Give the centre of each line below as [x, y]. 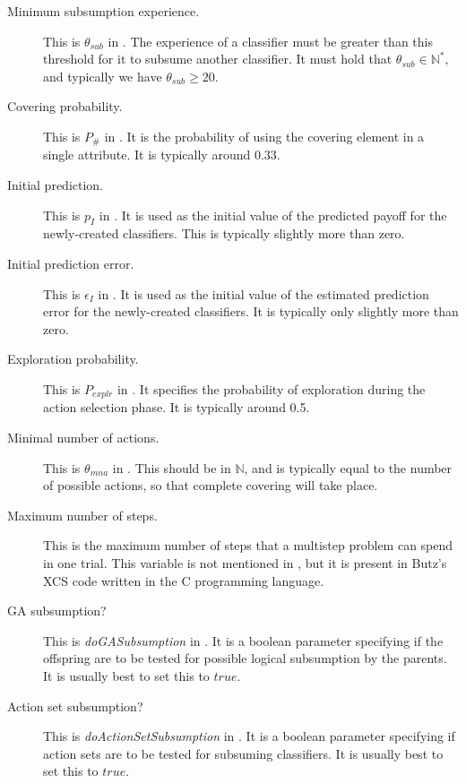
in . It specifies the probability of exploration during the [271, 388]
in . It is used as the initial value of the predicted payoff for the [273, 215]
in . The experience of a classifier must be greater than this [270, 41]
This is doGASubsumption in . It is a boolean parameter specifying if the [243, 640]
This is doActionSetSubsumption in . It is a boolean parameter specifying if [249, 736]
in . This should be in [172, 467]
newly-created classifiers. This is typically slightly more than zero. [224, 233]
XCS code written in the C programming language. [184, 580]
